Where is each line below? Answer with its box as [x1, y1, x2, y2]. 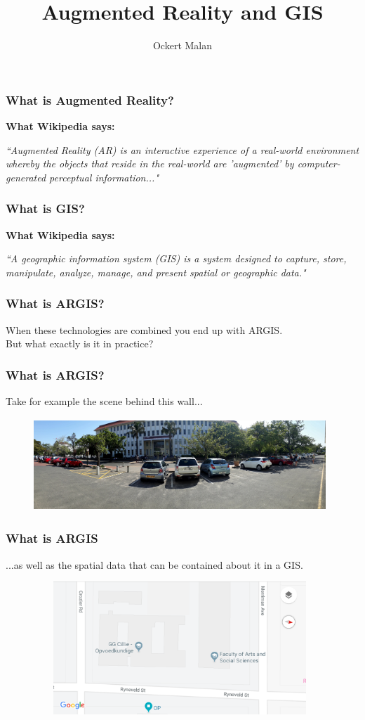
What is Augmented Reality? [6, 91, 174, 108]
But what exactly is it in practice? [6, 336, 154, 351]
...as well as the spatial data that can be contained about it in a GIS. [6, 557, 303, 572]
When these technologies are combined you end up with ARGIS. [6, 322, 283, 337]
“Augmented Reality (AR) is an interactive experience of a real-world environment [6, 142, 359, 157]
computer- [297, 156, 340, 171]
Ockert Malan [152, 38, 213, 53]
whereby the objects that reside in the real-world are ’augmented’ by [6, 156, 294, 171]
